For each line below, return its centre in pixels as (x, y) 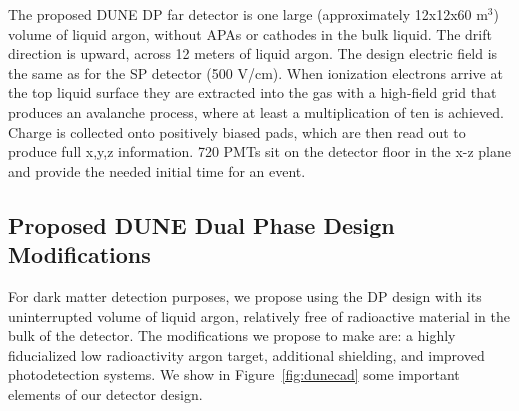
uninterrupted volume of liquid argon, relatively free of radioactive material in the (259, 315)
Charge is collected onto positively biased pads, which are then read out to (237, 131)
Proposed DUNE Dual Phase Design (201, 224)
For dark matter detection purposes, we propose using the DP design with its (245, 295)
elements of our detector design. (105, 393)
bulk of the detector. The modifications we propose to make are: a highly (232, 335)
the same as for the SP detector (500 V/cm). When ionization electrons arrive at (255, 72)
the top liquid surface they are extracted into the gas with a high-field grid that (252, 92)
